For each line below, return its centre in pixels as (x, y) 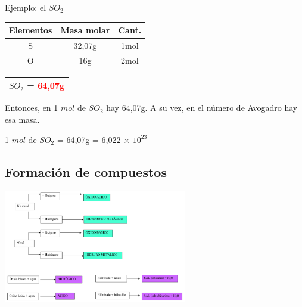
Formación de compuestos (86, 171)
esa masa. (22, 120)
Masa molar (85, 30)
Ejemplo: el (26, 7)
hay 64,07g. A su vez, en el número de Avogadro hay (202, 108)
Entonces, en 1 (32, 108)
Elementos (31, 30)
